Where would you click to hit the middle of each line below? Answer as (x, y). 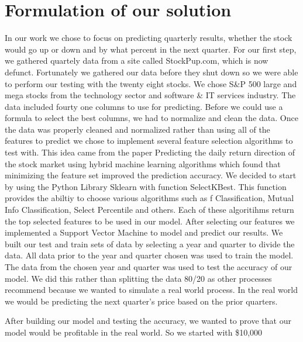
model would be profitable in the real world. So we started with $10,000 (134, 332)
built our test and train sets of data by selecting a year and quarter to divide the (150, 243)
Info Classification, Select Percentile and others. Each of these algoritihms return (149, 210)
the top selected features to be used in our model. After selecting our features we (150, 221)
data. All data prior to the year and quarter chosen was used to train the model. (149, 255)
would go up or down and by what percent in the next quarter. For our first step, (151, 49)
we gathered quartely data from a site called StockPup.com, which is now (137, 61)
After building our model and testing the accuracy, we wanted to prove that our (148, 321)
